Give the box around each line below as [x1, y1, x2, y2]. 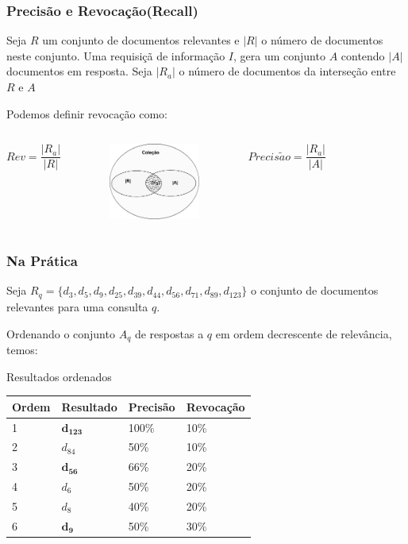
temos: [6, 341, 38, 357]
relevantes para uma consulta [6, 298, 148, 314]
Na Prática [6, 251, 78, 271]
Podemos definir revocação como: [6, 105, 167, 122]
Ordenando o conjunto [6, 325, 115, 341]
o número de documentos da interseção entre [179, 63, 396, 79]
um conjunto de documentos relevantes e [42, 32, 240, 48]
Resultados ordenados [6, 368, 112, 384]
